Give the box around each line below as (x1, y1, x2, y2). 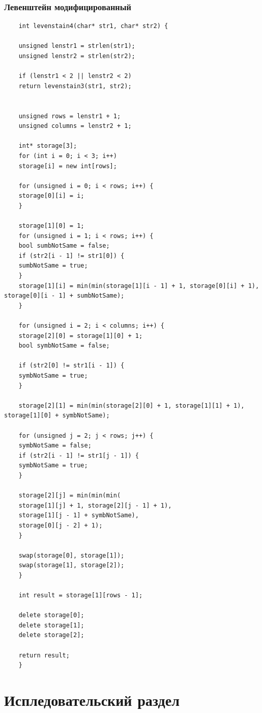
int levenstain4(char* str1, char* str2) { (18, 22, 168, 30)
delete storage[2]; (18, 631, 84, 639)
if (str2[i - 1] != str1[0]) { (18, 252, 125, 259)
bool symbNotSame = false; (18, 342, 110, 350)
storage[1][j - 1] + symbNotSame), (18, 512, 139, 519)
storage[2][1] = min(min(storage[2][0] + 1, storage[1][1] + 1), (18, 402, 245, 409)
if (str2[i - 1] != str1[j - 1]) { (18, 452, 139, 459)
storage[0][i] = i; (18, 192, 84, 200)
